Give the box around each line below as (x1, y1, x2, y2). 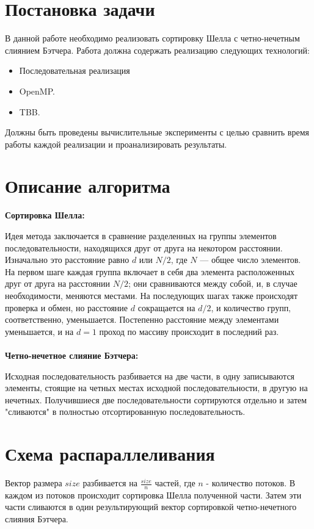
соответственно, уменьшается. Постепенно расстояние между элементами (5, 313, 279, 326)
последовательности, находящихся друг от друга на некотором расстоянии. (5, 241, 283, 254)
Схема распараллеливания (5, 441, 215, 466)
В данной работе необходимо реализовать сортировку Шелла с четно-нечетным (5, 32, 300, 45)
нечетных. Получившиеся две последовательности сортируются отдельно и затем (5, 393, 307, 406)
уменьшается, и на (5, 325, 74, 337)
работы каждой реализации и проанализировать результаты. (5, 137, 227, 150)
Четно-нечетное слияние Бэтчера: (5, 348, 139, 361)
